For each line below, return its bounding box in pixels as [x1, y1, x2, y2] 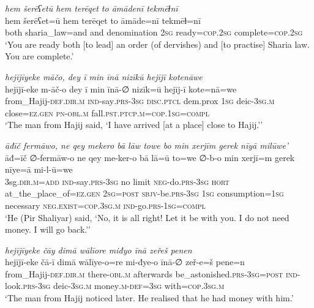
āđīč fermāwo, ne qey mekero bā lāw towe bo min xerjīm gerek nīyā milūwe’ [5, 138, 289, 151]
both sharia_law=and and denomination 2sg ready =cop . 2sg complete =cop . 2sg [5, 26, 303, 39]
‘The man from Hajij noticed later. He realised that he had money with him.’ [5, 291, 294, 304]
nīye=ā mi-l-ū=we [5, 163, 73, 176]
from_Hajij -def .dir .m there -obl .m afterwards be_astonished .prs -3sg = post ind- [5, 267, 301, 280]
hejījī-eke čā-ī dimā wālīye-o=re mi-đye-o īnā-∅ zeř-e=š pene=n [5, 255, 245, 268]
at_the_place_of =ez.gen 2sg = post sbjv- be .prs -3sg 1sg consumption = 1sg [5, 187, 284, 200]
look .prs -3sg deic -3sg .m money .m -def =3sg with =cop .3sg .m [5, 279, 225, 292]
